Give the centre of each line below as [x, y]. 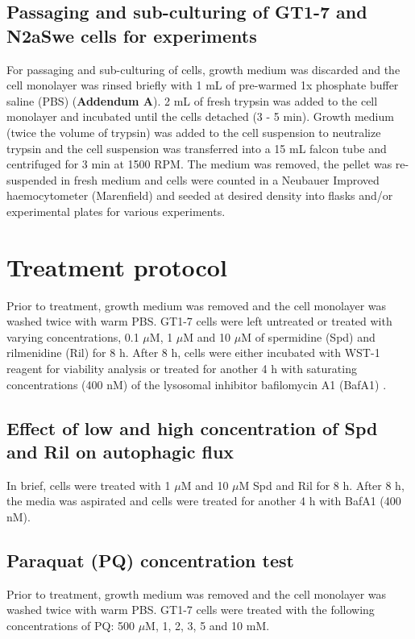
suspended [32, 179]
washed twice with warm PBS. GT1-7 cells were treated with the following [191, 610]
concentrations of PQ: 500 [71, 625]
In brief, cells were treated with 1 [89, 485]
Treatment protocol [117, 266]
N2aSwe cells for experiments [132, 35]
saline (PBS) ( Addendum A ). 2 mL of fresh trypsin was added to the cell [192, 100]
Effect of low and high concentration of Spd [192, 427]
